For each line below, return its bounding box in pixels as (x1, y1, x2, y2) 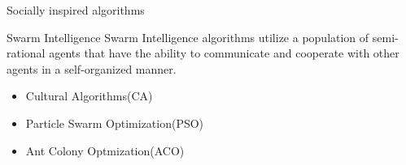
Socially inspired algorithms (7, 2, 145, 18)
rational (7, 44, 46, 61)
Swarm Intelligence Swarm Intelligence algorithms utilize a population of (7, 28, 369, 45)
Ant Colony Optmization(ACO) (25, 142, 185, 159)
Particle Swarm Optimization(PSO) (25, 114, 204, 131)
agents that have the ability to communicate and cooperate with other (49, 44, 399, 61)
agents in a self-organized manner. (7, 60, 177, 77)
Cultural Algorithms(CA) (25, 87, 153, 104)
